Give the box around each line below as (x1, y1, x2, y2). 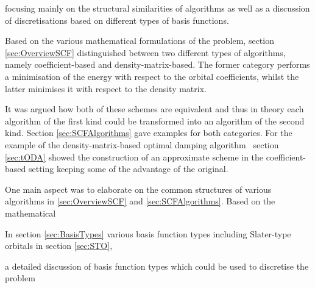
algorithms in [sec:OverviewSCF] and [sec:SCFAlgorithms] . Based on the (5, 195, 275, 207)
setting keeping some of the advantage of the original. (28, 162, 228, 175)
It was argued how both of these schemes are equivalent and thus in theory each (5, 103, 304, 115)
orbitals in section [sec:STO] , (5, 239, 113, 252)
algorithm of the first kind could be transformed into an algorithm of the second (5, 114, 305, 127)
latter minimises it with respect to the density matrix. (5, 82, 207, 95)
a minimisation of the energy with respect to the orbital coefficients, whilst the (5, 70, 299, 82)
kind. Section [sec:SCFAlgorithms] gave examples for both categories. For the (5, 126, 292, 139)
